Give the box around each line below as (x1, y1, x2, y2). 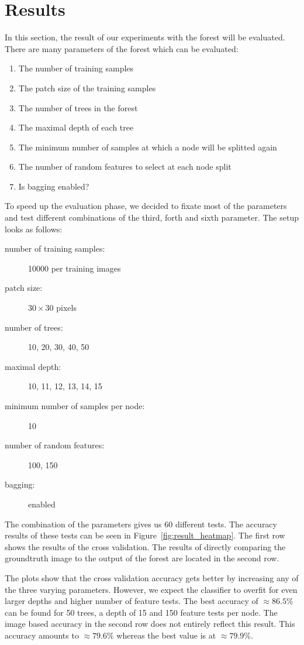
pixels (56, 301, 77, 314)
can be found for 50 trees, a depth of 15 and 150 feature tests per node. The (5, 606, 278, 618)
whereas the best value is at (116, 629, 216, 641)
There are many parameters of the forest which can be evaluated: (5, 42, 239, 54)
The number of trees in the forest (18, 101, 138, 114)
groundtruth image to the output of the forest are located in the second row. (5, 552, 279, 564)
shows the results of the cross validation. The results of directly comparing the (5, 540, 286, 553)
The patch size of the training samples (18, 81, 156, 94)
